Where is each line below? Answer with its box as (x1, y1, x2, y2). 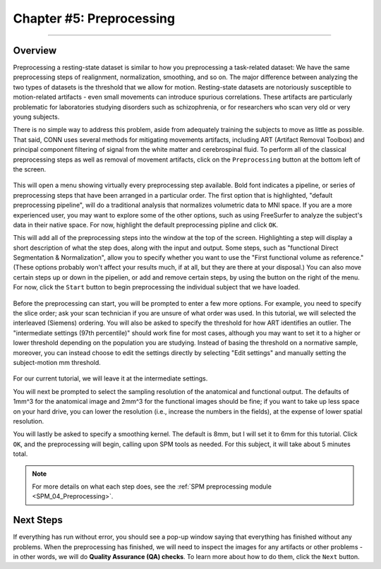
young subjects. (13, 113, 60, 121)
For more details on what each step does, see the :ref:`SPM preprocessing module (32, 482, 272, 491)
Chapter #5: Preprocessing (13, 11, 176, 26)
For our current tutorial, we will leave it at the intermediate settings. (13, 374, 208, 383)
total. (13, 450, 28, 458)
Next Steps (13, 514, 63, 526)
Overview (13, 44, 57, 56)
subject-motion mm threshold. (13, 359, 102, 366)
